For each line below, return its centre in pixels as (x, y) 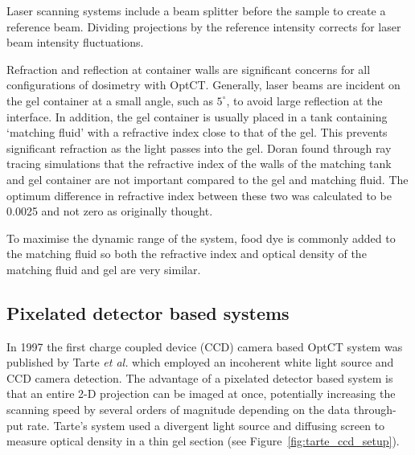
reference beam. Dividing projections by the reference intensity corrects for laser (204, 26)
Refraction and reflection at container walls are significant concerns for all (189, 69)
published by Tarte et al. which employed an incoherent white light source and (200, 362)
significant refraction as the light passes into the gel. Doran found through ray (199, 148)
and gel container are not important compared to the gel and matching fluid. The (207, 179)
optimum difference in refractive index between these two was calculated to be (199, 195)
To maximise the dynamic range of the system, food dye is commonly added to (201, 238)
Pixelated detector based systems (148, 312)
